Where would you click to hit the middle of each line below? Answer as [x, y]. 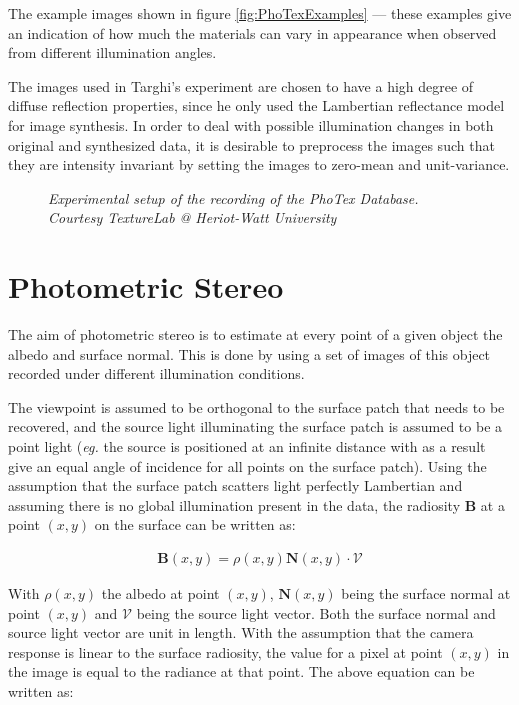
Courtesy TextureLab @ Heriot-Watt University [192, 217]
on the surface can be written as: [195, 524]
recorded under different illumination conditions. [156, 373]
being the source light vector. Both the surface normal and [316, 612]
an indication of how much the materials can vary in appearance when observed [252, 32]
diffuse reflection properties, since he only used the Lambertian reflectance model [256, 105]
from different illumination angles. [112, 52]
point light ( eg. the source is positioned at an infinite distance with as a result [247, 446]
